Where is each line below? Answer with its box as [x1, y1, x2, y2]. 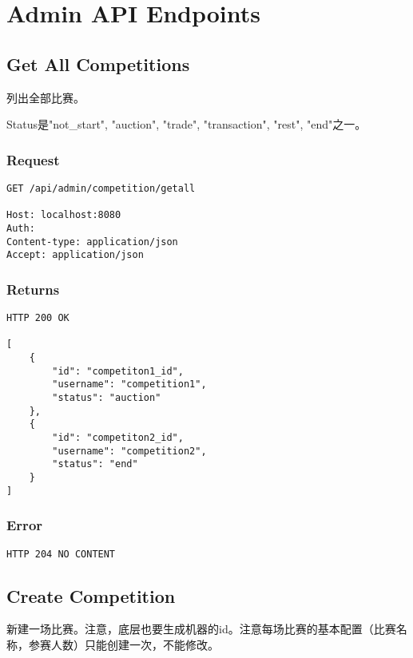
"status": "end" [52, 458, 138, 470]
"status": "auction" [52, 392, 161, 404]
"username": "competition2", [52, 445, 207, 457]
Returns [6, 279, 60, 299]
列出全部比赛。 [6, 89, 85, 105]
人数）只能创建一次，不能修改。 [50, 636, 219, 652]
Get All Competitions [6, 51, 190, 76]
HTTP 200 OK [6, 312, 69, 324]
